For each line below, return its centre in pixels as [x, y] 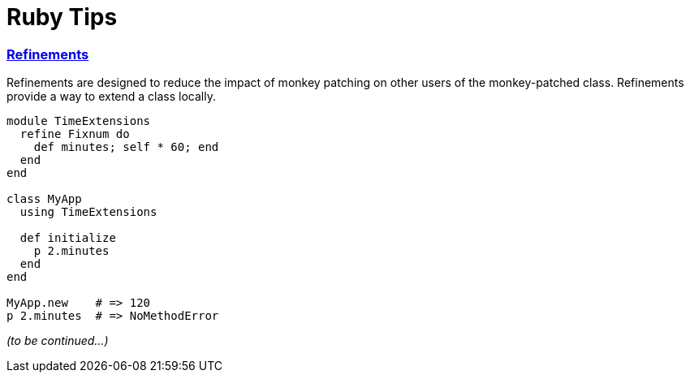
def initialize [68, 238]
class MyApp [44, 199]
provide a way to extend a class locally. [111, 97]
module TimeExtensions [79, 121]
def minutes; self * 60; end [126, 147]
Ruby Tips [62, 17]
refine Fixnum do [75, 134]
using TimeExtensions [88, 212]
